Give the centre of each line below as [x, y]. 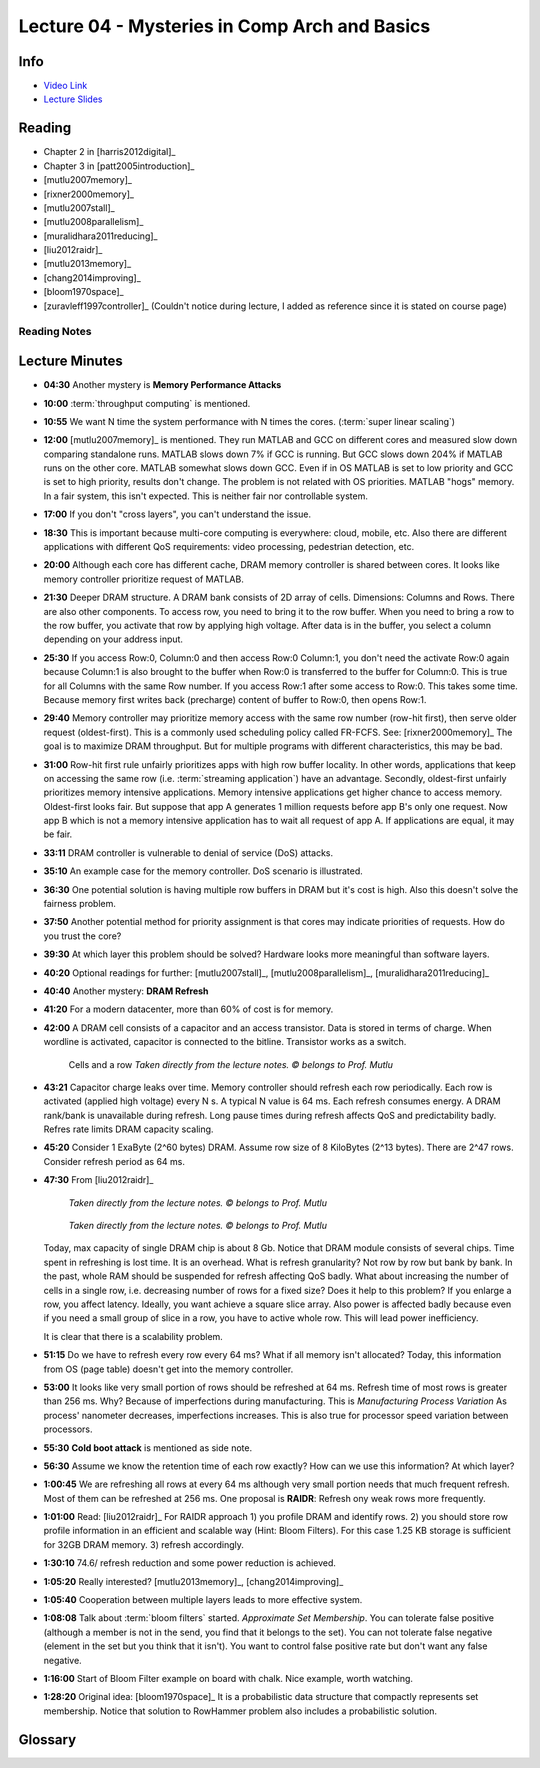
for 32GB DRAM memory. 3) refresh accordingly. [143, 1544]
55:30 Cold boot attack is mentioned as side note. [148, 1447]
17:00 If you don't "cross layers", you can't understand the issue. [177, 514]
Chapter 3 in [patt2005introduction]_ [119, 166]
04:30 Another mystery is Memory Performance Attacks [162, 385]
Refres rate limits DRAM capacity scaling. [128, 1129]
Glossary [47, 1739]
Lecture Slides [73, 99]
